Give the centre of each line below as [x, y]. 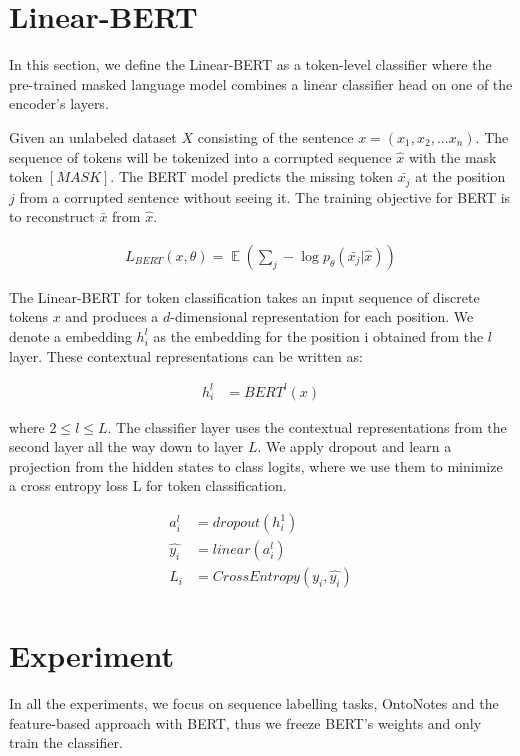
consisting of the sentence [275, 136]
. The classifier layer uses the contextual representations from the [307, 426]
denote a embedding [70, 335]
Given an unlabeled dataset [93, 136]
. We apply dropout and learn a [354, 446]
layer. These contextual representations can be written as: [186, 355]
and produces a [112, 316]
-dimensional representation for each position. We [322, 316]
